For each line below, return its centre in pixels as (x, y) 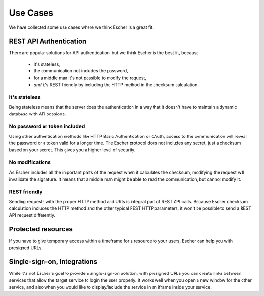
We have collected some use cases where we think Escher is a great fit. (81, 27)
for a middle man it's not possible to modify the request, (90, 78)
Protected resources (41, 229)
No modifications (30, 162)
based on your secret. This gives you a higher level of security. (72, 150)
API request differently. (32, 215)
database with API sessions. (37, 114)
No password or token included (47, 126)
